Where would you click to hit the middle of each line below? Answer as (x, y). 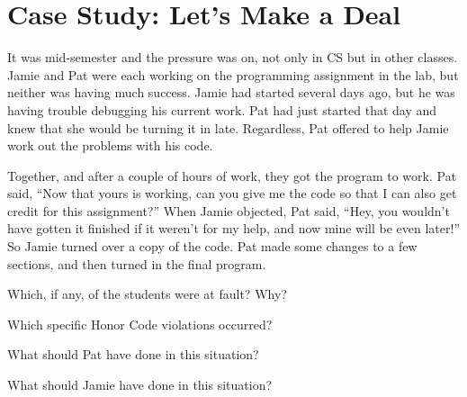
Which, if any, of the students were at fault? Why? (147, 294)
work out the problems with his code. (110, 145)
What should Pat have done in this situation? (133, 354)
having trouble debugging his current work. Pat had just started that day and (222, 109)
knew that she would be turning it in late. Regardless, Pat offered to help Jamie (228, 127)
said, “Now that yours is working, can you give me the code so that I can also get (232, 193)
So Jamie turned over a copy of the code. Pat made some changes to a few (212, 246)
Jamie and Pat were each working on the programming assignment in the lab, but (233, 74)
